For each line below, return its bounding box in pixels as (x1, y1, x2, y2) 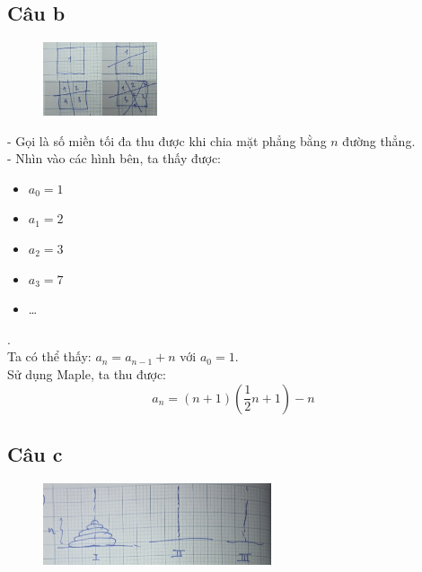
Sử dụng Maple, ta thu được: (7, 364, 166, 383)
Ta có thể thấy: (7, 347, 92, 366)
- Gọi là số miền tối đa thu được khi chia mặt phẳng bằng (7, 131, 327, 150)
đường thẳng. (342, 131, 416, 150)
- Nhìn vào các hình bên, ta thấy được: (7, 149, 222, 168)
